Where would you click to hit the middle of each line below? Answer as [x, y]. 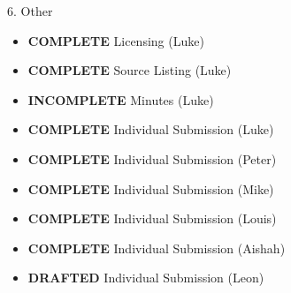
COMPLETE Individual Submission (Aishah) [157, 248]
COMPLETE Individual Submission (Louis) [152, 218]
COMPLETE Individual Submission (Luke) [151, 129]
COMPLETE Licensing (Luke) [116, 40]
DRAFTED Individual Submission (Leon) [146, 278]
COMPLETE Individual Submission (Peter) [152, 158]
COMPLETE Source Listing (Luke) [130, 70]
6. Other [30, 11]
